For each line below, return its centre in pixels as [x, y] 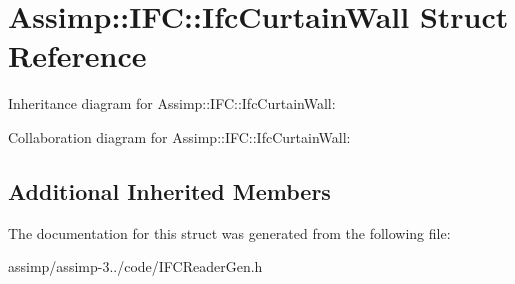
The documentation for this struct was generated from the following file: [229, 232]
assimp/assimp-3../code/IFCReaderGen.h [135, 266]
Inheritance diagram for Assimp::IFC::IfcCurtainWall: [172, 103]
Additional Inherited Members [169, 190]
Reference [77, 55]
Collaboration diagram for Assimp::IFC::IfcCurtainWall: [179, 136]
